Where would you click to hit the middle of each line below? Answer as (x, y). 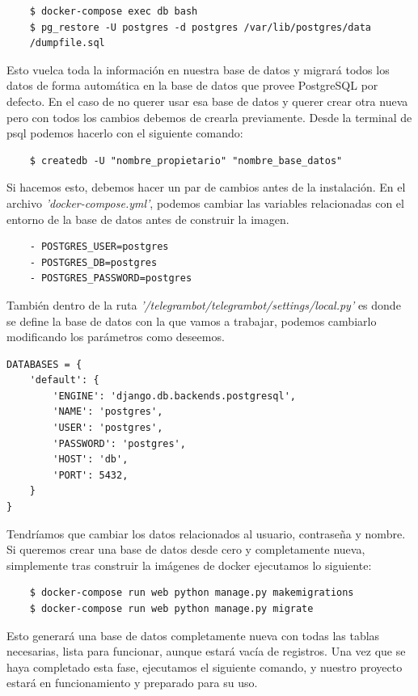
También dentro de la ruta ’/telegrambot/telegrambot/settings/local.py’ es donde (204, 304)
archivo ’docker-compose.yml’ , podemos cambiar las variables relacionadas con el (205, 202)
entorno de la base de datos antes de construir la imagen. (148, 219)
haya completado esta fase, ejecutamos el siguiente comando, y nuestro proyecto (205, 666)
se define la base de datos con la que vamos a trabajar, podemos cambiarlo (192, 321)
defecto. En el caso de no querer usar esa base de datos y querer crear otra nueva (207, 101)
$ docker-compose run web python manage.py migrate (171, 609)
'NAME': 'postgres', (108, 412)
